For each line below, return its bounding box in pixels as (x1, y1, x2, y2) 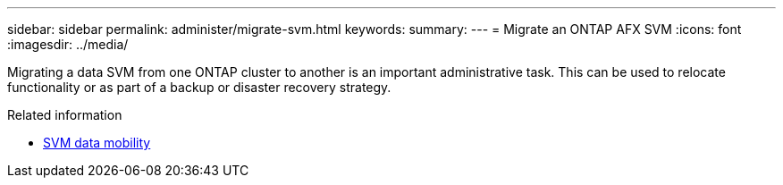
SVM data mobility (43, 135, 151, 150)
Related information (7, 107, 122, 122)
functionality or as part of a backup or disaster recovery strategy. (7, 80, 391, 95)
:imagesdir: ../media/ (7, 37, 129, 52)
